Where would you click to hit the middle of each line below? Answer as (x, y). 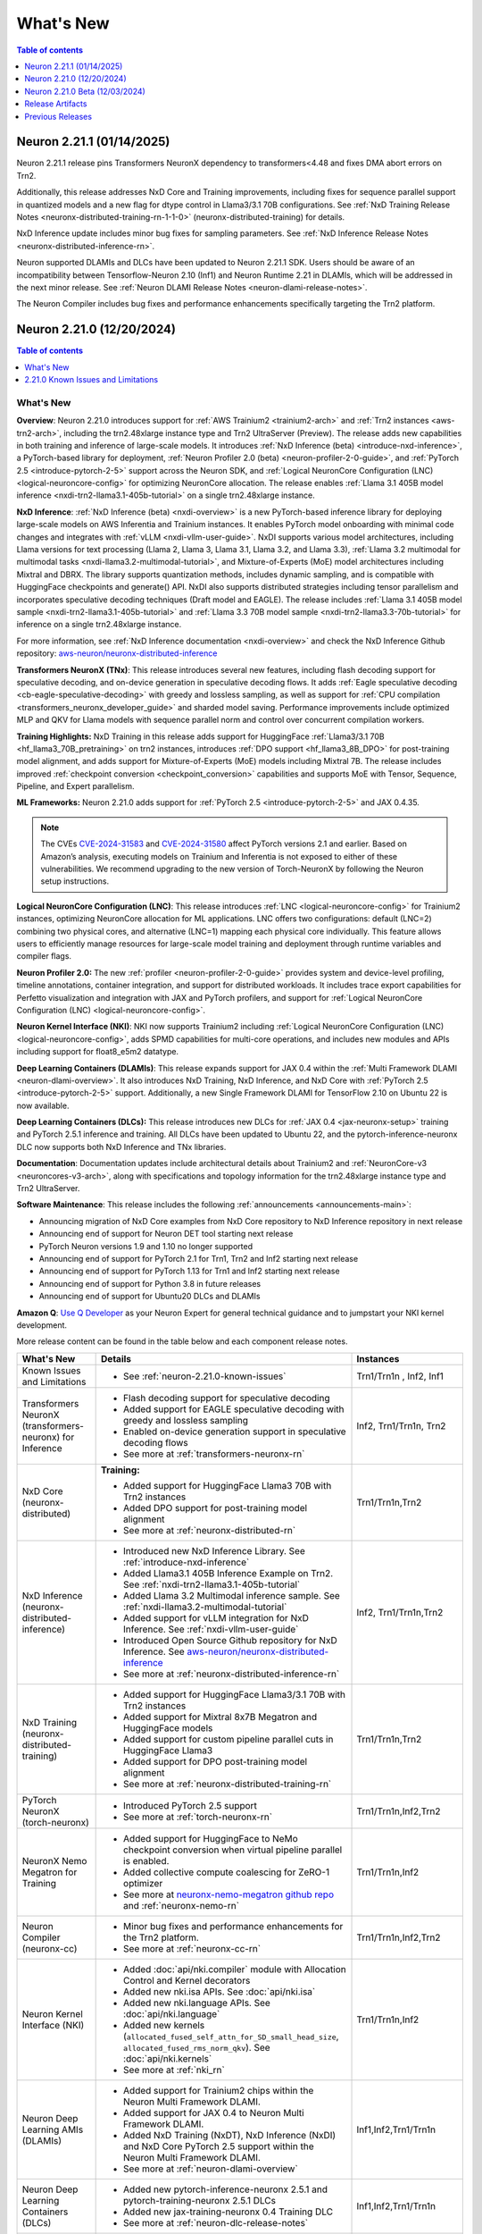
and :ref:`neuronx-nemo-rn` (182, 1905)
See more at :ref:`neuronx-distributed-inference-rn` (232, 1674)
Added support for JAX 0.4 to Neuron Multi (214, 2112)
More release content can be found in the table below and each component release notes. (182, 1341)
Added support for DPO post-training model (216, 1761)
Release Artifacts (56, 104)
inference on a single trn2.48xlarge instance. (99, 625)
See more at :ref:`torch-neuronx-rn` (198, 1817)
